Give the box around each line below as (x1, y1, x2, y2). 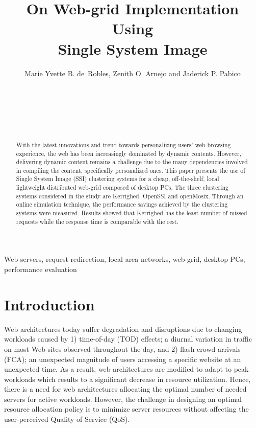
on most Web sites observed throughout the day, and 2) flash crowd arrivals (4, 343, 241, 354)
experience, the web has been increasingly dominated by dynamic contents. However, (16, 149, 242, 157)
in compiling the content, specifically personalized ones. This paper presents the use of (16, 166, 245, 174)
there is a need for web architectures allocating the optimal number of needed (4, 384, 247, 394)
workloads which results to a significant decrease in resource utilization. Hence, (4, 373, 251, 384)
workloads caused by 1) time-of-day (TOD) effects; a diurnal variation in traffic (4, 333, 252, 344)
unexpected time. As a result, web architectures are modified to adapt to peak (4, 364, 249, 374)
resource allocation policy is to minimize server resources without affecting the (4, 403, 249, 414)
